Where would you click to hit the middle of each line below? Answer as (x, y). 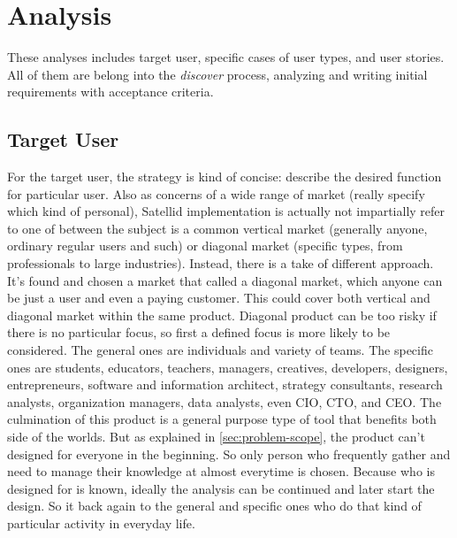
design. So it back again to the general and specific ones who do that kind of (214, 506)
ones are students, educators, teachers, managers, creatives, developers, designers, (228, 367)
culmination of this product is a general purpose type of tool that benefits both (222, 419)
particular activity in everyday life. (101, 523)
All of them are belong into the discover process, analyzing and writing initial (217, 74)
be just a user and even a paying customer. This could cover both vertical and (219, 298)
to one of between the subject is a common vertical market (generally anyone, (217, 228)
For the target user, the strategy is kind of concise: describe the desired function (225, 177)
